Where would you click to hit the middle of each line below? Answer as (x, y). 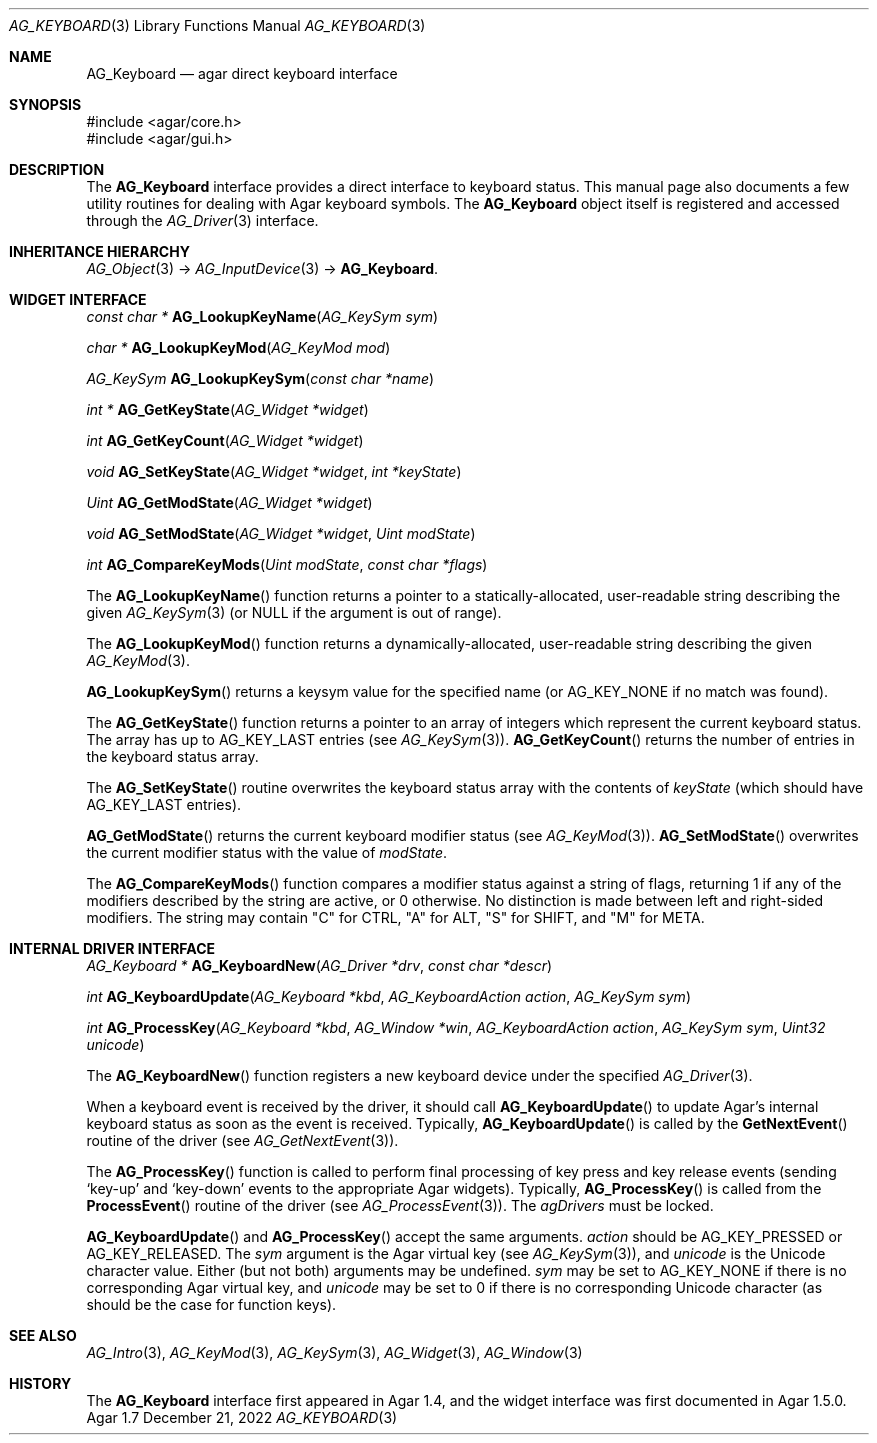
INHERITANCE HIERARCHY (99, 251)
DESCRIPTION (57, 169)
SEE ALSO (43, 1335)
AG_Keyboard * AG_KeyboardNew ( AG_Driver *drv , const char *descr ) (319, 965)
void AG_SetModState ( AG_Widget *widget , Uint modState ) (281, 533)
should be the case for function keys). (211, 1304)
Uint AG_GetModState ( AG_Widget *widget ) (229, 502)
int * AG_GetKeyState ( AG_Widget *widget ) (227, 409)
